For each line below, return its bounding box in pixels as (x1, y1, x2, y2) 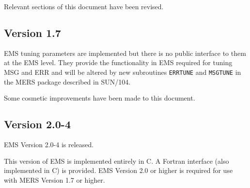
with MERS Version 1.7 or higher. (4, 174, 105, 185)
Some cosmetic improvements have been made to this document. (4, 93, 195, 103)
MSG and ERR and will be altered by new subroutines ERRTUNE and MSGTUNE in (4, 67, 241, 77)
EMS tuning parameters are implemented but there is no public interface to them (4, 48, 246, 58)
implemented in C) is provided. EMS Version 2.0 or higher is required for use (4, 165, 233, 175)
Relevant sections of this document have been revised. (4, 1, 164, 11)
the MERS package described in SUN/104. (4, 76, 131, 86)
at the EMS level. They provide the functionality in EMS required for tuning (4, 57, 233, 68)
